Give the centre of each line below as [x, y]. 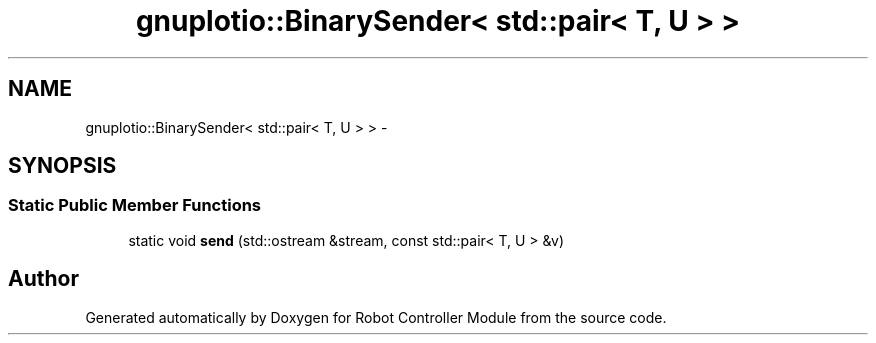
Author [43, 279]
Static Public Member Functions [135, 205]
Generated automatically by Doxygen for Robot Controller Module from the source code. [376, 317]
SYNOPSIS [62, 166]
